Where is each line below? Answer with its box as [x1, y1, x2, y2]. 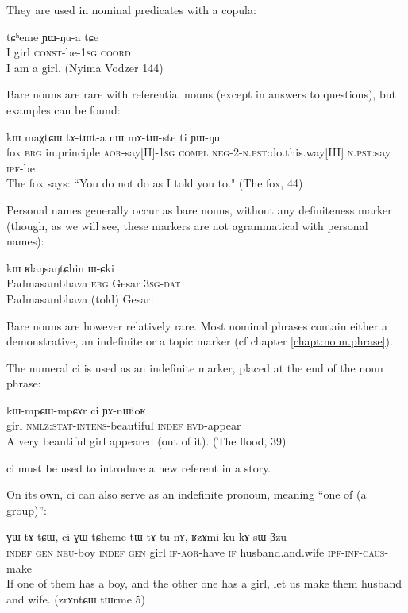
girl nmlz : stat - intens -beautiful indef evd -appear [6, 417, 241, 434]
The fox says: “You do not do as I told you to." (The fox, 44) [6, 175, 303, 191]
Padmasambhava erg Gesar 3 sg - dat [6, 275, 181, 291]
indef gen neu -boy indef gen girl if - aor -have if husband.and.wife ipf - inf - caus [6, 544, 385, 561]
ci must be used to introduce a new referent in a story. [6, 459, 271, 476]
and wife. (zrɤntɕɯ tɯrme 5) [6, 590, 146, 607]
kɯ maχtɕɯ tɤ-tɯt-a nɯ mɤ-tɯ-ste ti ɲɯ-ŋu [6, 128, 221, 145]
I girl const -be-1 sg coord [6, 44, 131, 60]
